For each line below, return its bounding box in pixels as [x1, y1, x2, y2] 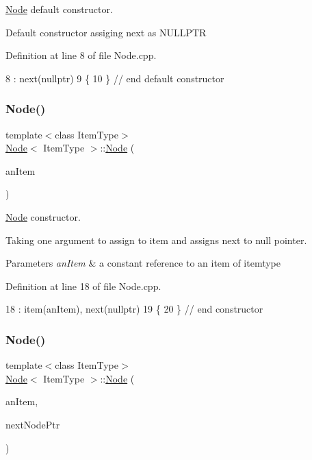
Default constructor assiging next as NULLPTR [5, 25, 207, 39]
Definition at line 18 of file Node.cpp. [5, 278, 161, 293]
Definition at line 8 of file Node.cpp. [5, 48, 157, 62]
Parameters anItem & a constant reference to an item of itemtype [5, 256, 281, 270]
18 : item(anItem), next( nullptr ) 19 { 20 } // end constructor [5, 302, 263, 316]
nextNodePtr [5, 417, 60, 431]
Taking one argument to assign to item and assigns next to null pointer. [5, 232, 307, 247]
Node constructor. [5, 209, 81, 223]
